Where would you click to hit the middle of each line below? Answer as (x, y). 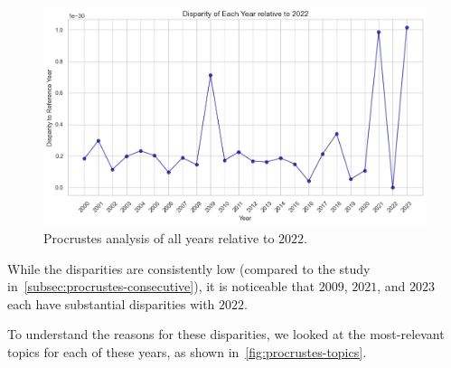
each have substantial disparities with (111, 303)
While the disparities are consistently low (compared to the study (189, 268)
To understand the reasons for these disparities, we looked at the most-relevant (226, 334)
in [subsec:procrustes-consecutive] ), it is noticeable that (161, 286)
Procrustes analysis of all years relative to (159, 237)
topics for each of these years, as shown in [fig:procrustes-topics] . (187, 351)
